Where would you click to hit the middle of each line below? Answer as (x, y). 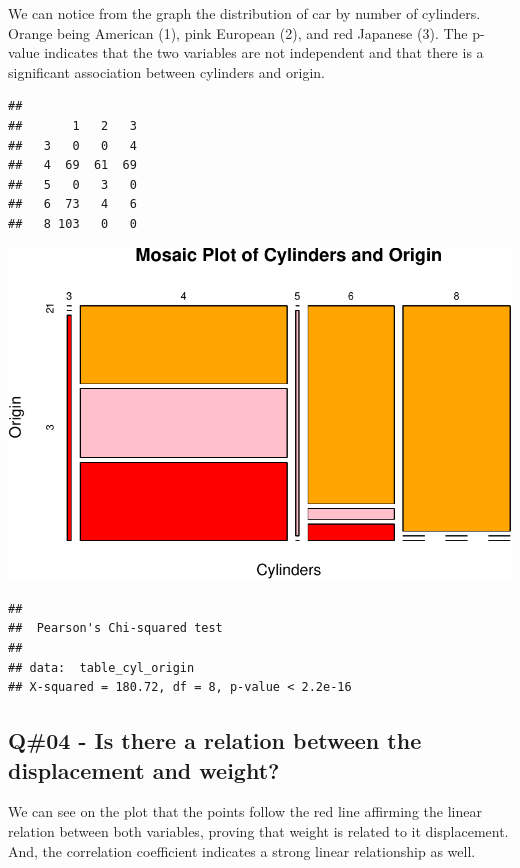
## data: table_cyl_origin (101, 667)
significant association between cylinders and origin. (166, 71)
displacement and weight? (144, 769)
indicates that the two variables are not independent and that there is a (264, 52)
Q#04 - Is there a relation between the (215, 740)
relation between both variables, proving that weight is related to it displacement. (258, 830)
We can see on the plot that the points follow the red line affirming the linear (245, 811)
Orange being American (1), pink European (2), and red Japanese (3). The (238, 32)
